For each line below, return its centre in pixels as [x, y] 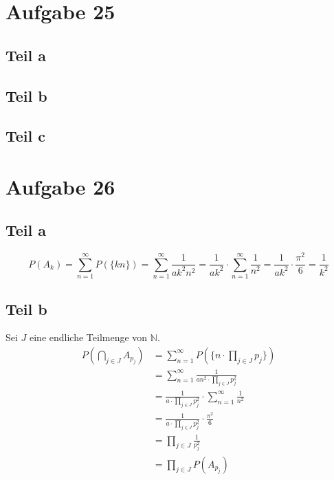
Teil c [26, 136]
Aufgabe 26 [60, 186]
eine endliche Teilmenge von [89, 337]
